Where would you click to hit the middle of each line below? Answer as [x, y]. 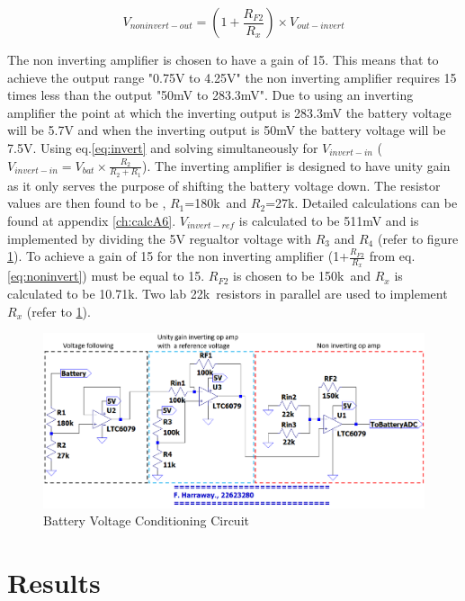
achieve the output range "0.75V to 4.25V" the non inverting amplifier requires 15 [232, 77]
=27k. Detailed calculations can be [362, 203]
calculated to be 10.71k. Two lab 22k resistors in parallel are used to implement [228, 293]
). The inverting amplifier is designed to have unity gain [296, 165]
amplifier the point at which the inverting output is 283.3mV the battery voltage [229, 112]
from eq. [392, 256]
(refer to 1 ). [58, 311]
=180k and [216, 203]
